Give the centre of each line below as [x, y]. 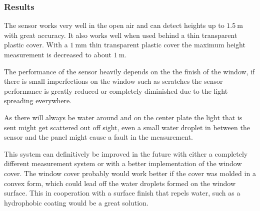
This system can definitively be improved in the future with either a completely [126, 153]
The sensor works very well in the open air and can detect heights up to [114, 25]
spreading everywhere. [38, 101]
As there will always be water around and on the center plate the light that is [123, 117]
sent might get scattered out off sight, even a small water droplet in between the [127, 127]
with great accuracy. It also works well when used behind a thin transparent [121, 35]
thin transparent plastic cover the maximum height [167, 45]
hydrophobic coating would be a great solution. [76, 202]
